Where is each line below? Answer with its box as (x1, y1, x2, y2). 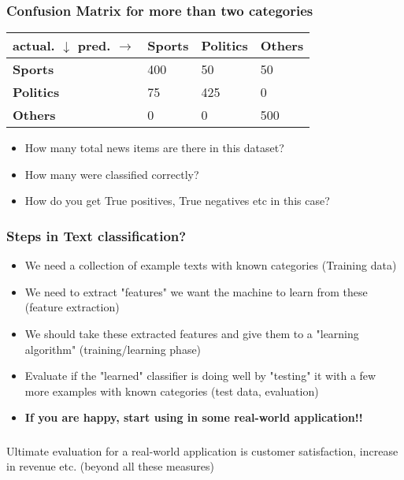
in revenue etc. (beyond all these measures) (6, 458, 214, 474)
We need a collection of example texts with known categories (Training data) (24, 257, 397, 273)
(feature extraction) (24, 299, 120, 315)
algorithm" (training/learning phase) (24, 340, 202, 357)
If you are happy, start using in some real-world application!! (24, 409, 363, 426)
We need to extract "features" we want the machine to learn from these (24, 283, 368, 300)
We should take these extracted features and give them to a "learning (24, 326, 359, 341)
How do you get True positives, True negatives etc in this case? (24, 192, 330, 209)
